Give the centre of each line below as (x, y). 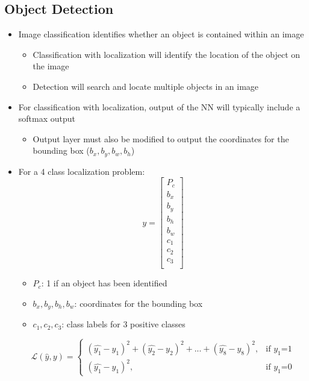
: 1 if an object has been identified (104, 283)
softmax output (47, 118)
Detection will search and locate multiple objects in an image (146, 86)
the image (51, 66)
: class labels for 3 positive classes (123, 324)
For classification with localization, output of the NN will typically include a (159, 106)
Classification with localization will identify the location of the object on (167, 54)
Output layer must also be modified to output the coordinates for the (161, 138)
